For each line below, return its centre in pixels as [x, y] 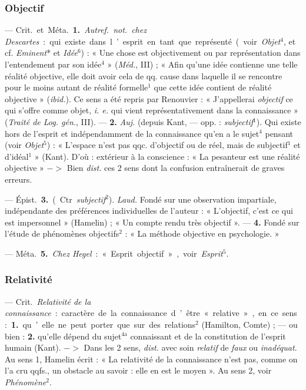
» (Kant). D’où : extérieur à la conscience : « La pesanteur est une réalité [167, 156]
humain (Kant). [33, 347]
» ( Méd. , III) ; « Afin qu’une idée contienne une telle [202, 64]
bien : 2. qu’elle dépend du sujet [63, 336]
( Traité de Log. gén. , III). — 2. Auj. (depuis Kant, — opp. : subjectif [129, 121]
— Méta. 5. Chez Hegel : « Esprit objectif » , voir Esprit [114, 253]
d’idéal [17, 156]
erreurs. [19, 179]
